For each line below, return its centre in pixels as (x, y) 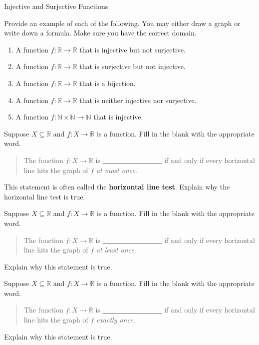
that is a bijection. (108, 83)
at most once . (117, 170)
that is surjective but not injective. (132, 66)
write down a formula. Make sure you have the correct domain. (100, 33)
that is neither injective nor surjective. (138, 100)
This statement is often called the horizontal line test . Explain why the (117, 187)
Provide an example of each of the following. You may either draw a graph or (122, 23)
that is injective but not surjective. (132, 49)
